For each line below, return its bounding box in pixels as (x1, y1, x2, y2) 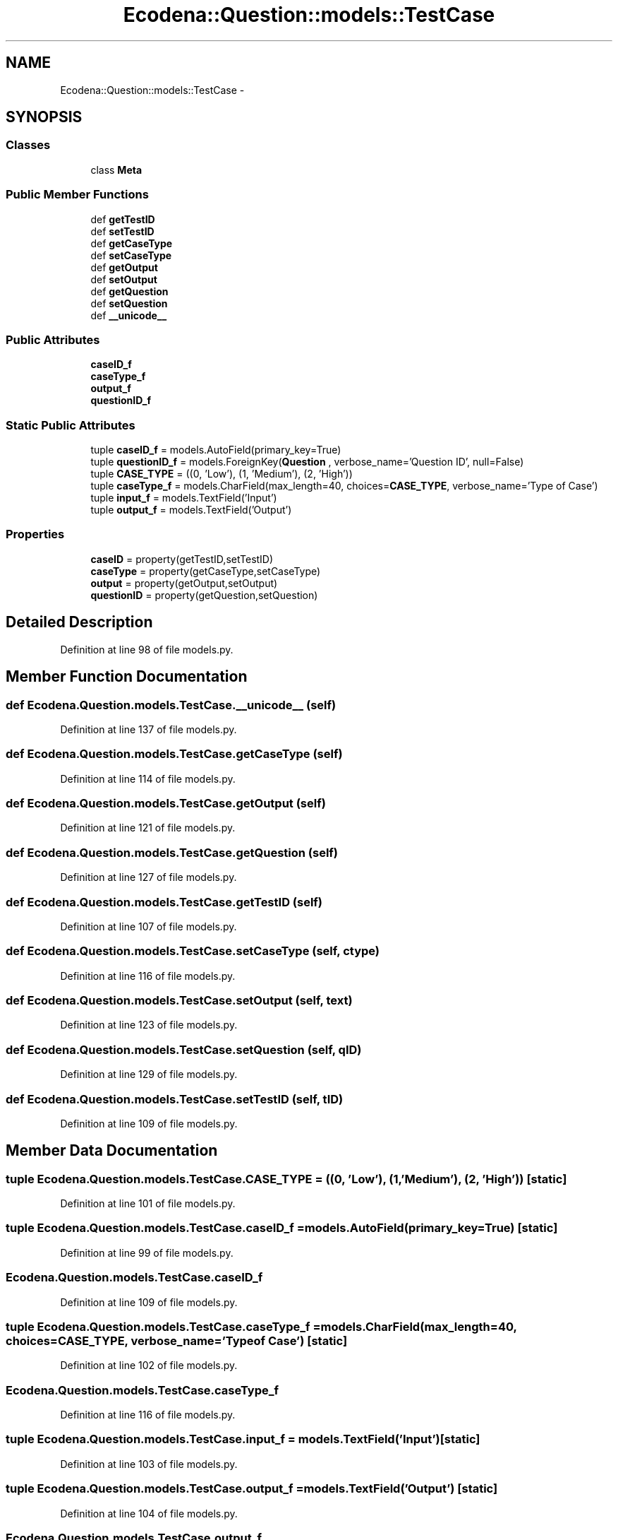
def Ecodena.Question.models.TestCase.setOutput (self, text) (6, 993, 353, 1007)
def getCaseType (90, 237, 173, 249)
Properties (6, 527, 65, 542)
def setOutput (90, 273, 157, 285)
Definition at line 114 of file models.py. (60, 772, 236, 785)
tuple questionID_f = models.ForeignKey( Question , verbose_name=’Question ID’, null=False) (90, 456, 524, 468)
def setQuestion (90, 297, 168, 309)
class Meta (90, 163, 143, 176)
